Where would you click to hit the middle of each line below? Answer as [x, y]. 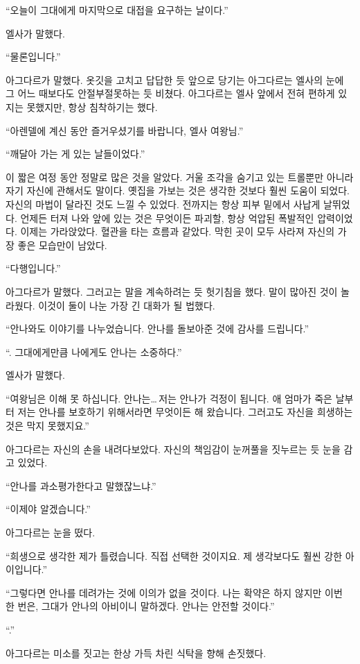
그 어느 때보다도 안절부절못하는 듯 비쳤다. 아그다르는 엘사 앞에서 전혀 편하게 [170, 93]
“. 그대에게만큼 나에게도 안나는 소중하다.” [94, 351]
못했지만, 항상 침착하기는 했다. [92, 107]
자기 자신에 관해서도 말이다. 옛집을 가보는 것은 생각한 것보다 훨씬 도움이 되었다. [178, 190]
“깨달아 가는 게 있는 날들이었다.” [75, 154]
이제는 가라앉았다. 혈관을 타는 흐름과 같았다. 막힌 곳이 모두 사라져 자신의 [178, 231]
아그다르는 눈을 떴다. [51, 533]
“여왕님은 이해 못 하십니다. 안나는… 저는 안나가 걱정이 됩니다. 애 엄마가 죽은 [169, 398]
